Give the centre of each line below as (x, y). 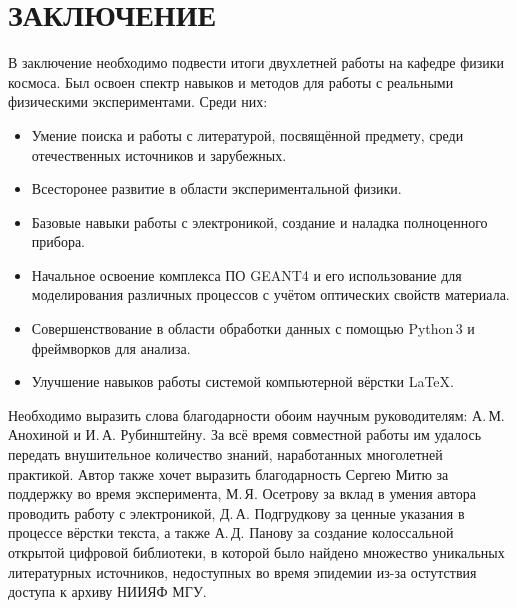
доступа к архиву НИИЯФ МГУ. (107, 591)
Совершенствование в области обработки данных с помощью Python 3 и (253, 328)
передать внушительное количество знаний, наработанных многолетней (225, 454)
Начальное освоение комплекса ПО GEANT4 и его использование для (246, 274)
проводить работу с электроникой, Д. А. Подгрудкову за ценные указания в (236, 512)
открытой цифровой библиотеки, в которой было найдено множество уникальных (256, 552)
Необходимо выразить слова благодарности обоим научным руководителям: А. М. (256, 414)
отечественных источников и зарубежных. (159, 154)
